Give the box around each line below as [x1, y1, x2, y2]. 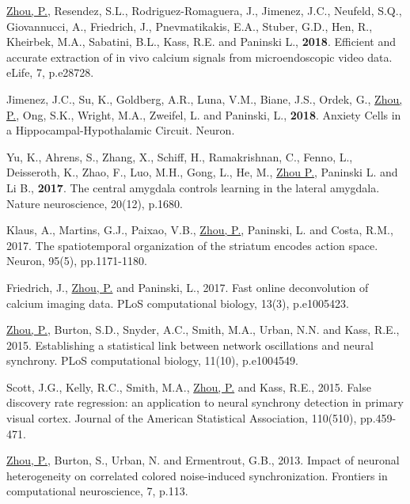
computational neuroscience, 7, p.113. [6, 483, 188, 499]
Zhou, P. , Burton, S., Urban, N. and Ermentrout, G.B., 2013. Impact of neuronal [6, 452, 400, 468]
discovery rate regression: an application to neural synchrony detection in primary [6, 394, 404, 411]
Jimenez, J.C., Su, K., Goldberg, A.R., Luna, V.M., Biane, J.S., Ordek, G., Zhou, [6, 90, 403, 107]
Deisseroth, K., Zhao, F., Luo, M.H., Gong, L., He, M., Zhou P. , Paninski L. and [6, 164, 398, 180]
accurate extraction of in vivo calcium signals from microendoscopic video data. [6, 48, 393, 65]
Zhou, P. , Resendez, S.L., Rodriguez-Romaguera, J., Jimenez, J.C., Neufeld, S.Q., [6, 2, 402, 18]
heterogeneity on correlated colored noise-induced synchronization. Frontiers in [6, 467, 388, 483]
